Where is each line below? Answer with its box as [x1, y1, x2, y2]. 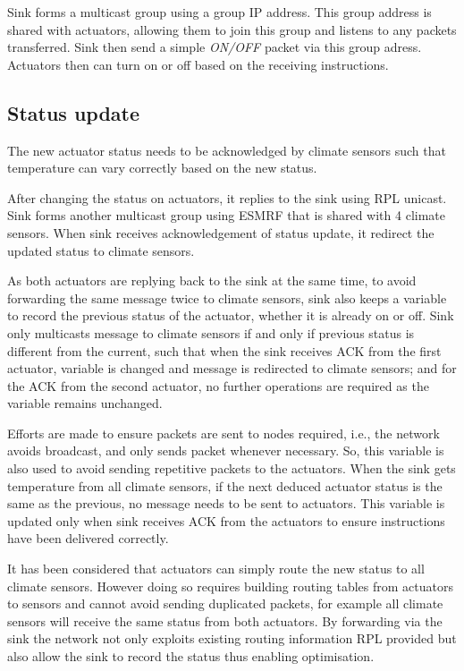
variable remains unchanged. [7, 394, 163, 412]
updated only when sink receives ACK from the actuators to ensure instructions [7, 511, 445, 530]
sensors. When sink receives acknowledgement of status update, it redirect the [7, 223, 434, 242]
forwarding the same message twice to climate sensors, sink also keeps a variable [7, 288, 447, 307]
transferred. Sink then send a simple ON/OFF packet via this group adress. [7, 38, 422, 56]
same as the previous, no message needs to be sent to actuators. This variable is [7, 494, 445, 513]
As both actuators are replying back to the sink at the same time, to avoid [7, 271, 417, 290]
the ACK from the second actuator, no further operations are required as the [7, 376, 429, 395]
